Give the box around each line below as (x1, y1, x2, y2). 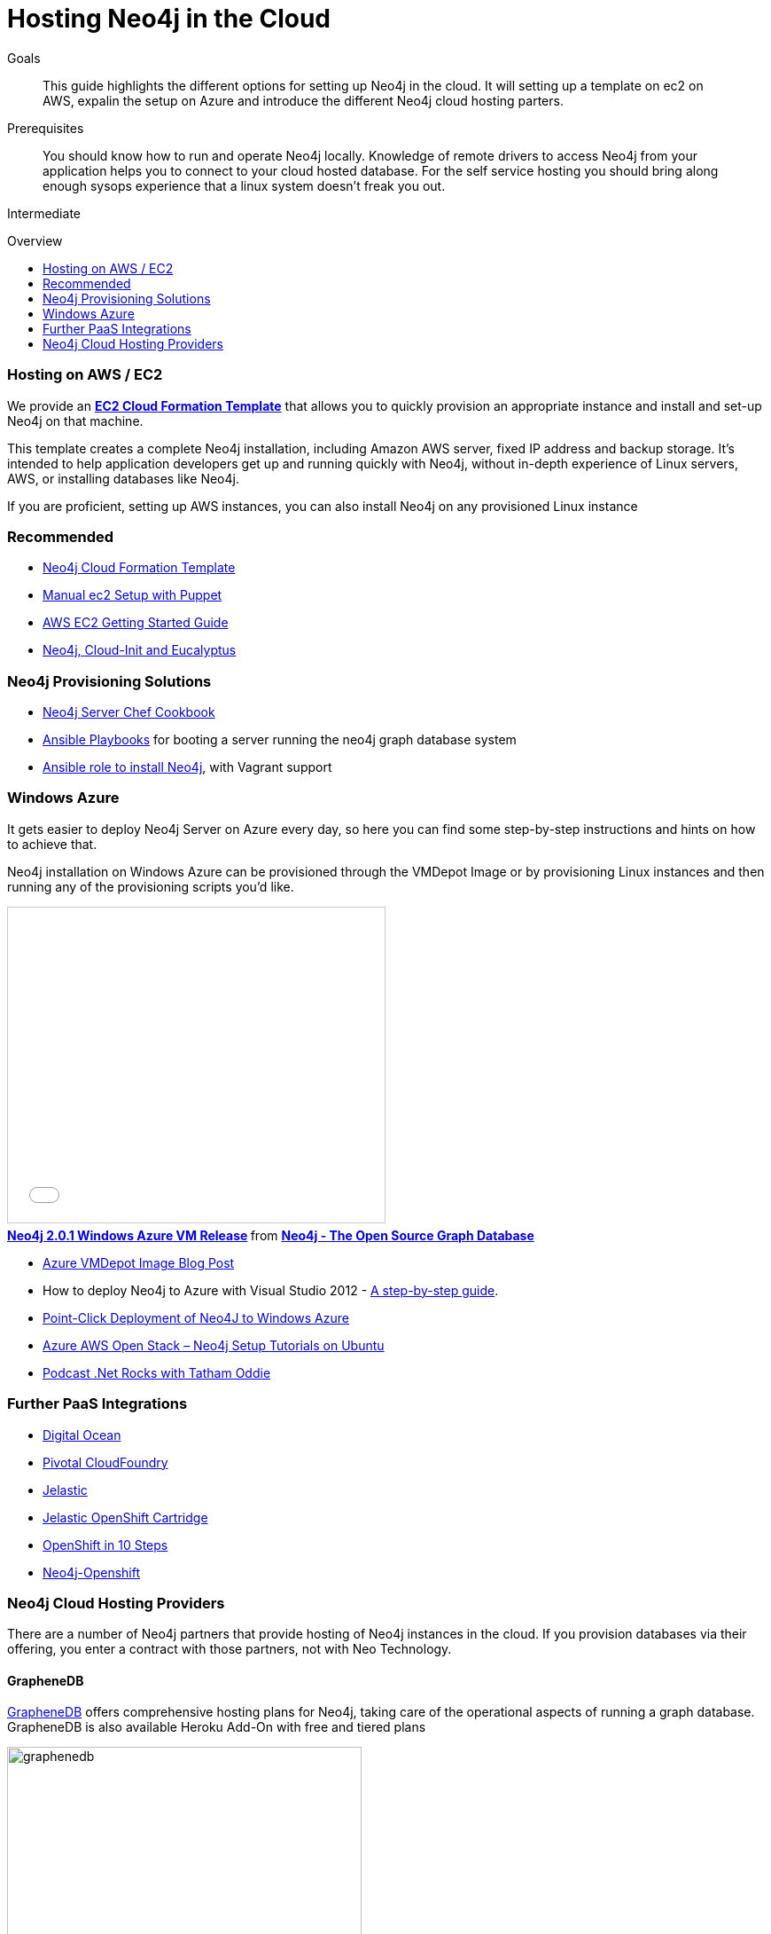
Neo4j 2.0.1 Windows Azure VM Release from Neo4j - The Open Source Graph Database (7, 1227, 534, 1243)
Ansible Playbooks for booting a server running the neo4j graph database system (43, 732, 517, 747)
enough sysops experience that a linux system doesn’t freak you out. (43, 177, 446, 193)
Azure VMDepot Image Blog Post (43, 1254, 235, 1270)
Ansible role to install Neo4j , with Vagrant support (43, 759, 332, 774)
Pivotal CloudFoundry (43, 1454, 168, 1470)
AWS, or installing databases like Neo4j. (7, 470, 239, 486)
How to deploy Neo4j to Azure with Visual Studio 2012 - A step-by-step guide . (43, 1282, 499, 1298)
